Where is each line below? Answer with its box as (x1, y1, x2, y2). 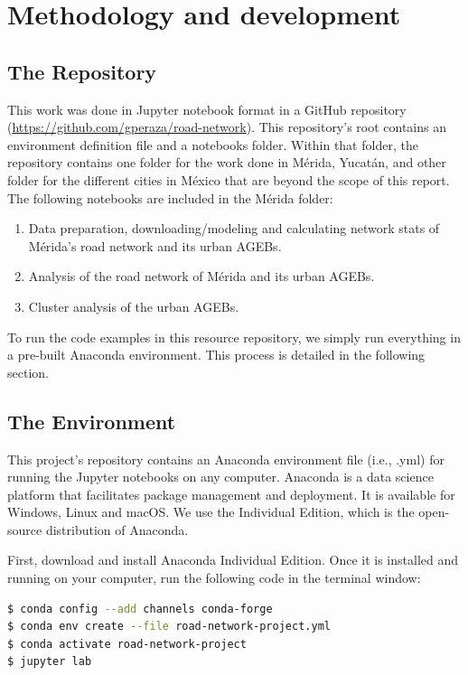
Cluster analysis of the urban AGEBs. (28, 296, 239, 315)
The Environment (7, 407, 176, 435)
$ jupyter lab (7, 655, 92, 669)
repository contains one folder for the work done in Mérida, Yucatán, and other (7, 153, 446, 172)
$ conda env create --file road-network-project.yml (7, 620, 331, 633)
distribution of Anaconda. (45, 520, 189, 539)
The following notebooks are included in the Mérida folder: (7, 188, 333, 207)
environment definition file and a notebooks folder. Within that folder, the (7, 135, 418, 154)
